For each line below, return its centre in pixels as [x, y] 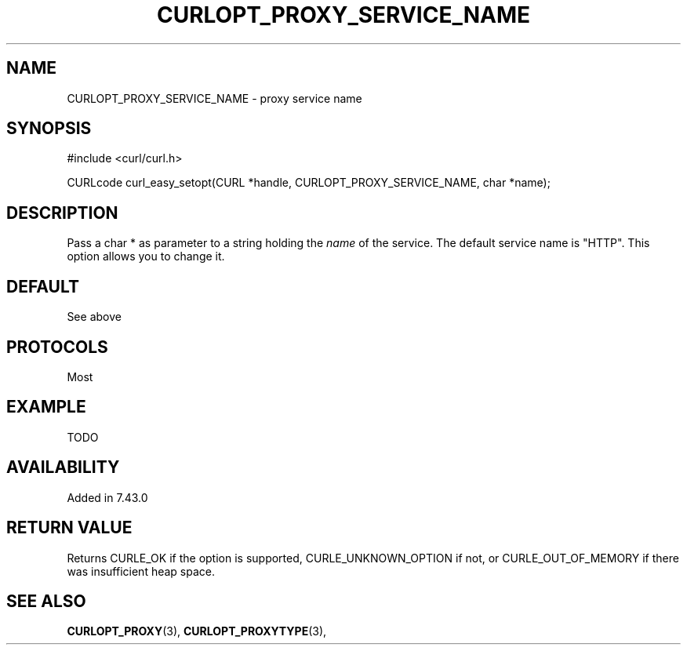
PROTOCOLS [57, 347]
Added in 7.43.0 [107, 497]
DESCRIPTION [62, 213]
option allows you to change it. [146, 256]
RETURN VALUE [69, 528]
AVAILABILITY [63, 467]
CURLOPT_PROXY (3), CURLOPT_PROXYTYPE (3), [197, 631]
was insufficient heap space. [141, 571]
